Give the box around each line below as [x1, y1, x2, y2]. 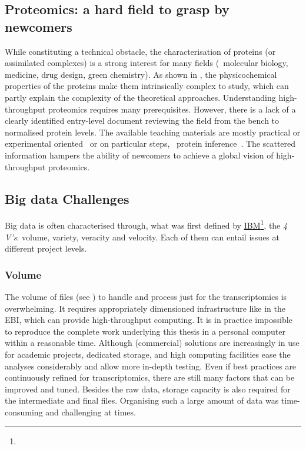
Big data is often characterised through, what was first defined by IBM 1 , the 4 [5, 217, 288, 231]
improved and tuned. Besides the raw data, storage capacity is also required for [5, 382, 291, 395]
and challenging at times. [45, 405, 136, 418]
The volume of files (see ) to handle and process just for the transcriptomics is [5, 290, 287, 302]
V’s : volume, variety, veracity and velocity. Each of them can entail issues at [5, 230, 280, 243]
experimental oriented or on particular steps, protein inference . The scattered [5, 137, 296, 150]
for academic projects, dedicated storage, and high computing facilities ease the [5, 348, 291, 360]
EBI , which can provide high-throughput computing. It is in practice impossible [5, 313, 292, 326]
